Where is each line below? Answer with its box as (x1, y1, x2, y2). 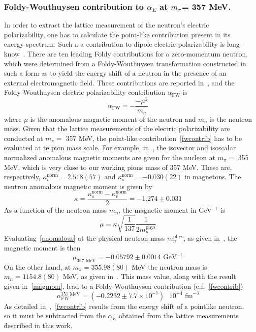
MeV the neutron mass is (131, 261, 207, 272)
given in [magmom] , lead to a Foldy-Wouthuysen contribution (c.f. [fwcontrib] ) (4, 281, 243, 291)
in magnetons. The (185, 171, 241, 182)
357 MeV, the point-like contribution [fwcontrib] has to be (65, 133, 242, 143)
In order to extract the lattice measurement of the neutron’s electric (4, 20, 209, 30)
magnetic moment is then (4, 242, 81, 252)
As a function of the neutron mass (4, 205, 107, 215)
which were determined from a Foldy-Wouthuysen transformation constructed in (4, 58, 246, 68)
